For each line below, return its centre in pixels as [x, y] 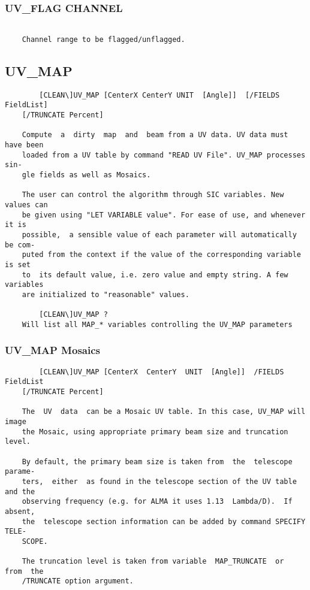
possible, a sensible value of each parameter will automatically [159, 235]
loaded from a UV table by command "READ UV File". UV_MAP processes [164, 155]
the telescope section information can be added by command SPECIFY [164, 521]
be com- [20, 245]
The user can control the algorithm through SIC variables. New [153, 195]
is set [18, 264]
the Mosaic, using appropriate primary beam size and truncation [155, 432]
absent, [20, 511]
